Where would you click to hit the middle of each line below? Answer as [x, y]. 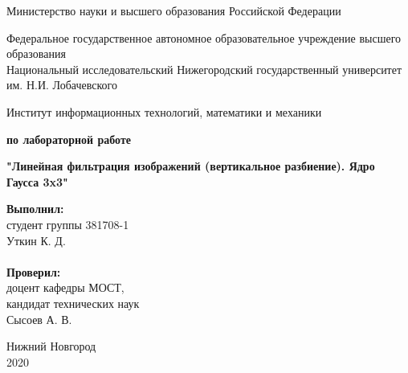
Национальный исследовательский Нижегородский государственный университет [204, 69]
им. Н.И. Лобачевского [62, 85]
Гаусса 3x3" [37, 181]
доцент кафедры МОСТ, [65, 287]
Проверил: [34, 271]
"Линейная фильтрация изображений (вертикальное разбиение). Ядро [191, 166]
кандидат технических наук [73, 303]
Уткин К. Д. [36, 240]
